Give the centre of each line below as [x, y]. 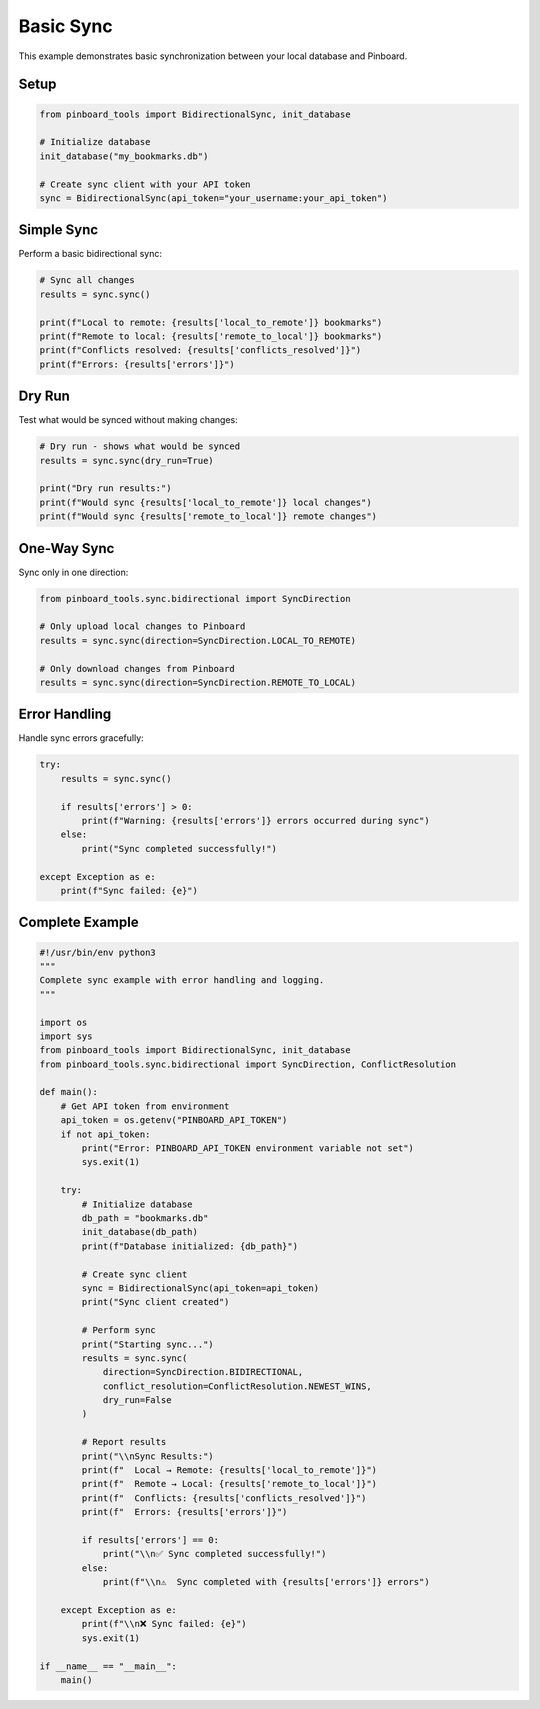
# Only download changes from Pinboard [137, 668]
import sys [66, 1036]
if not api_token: [105, 1134]
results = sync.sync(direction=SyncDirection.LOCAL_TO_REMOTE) [198, 640]
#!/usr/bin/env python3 [98, 952]
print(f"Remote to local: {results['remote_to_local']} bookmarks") [211, 336]
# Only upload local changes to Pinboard [142, 626]
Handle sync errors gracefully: [81, 738]
